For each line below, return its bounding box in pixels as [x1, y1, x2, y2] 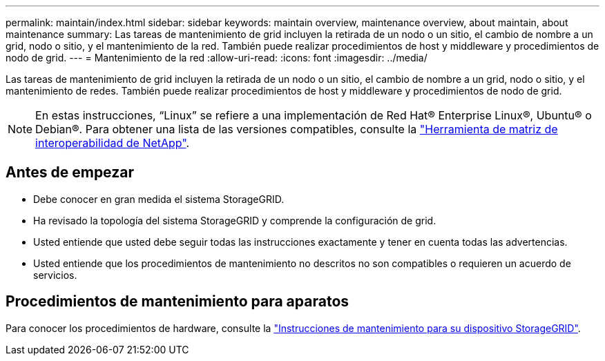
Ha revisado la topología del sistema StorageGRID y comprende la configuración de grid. [33, 214, 436, 226]
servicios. [33, 269, 77, 281]
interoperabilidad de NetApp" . [35, 136, 190, 150]
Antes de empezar [6, 164, 134, 182]
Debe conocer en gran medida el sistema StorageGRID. [33, 193, 285, 205]
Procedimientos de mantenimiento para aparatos [6, 293, 349, 311]
